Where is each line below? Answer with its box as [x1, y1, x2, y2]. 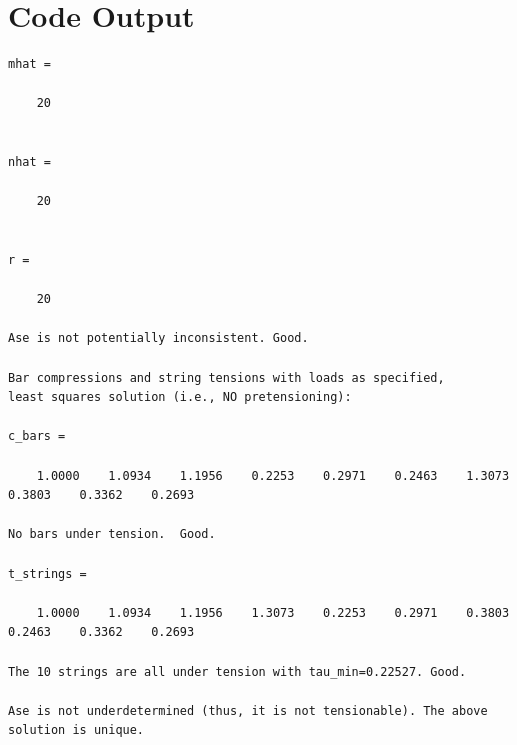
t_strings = [8, 566, 87, 581]
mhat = [8, 57, 51, 72]
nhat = [8, 155, 51, 170]
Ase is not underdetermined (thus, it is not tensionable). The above [8, 703, 488, 718]
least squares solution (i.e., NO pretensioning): [8, 390, 352, 405]
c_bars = [8, 429, 66, 444]
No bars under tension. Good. [8, 527, 216, 542]
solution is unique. [8, 723, 145, 738]
